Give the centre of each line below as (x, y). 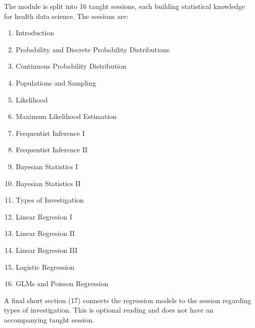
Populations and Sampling (56, 82)
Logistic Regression (45, 267)
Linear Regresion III (47, 250)
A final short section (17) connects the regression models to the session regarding (128, 300)
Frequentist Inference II (52, 150)
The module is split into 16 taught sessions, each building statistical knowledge (125, 6)
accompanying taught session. (49, 319)
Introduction (35, 33)
